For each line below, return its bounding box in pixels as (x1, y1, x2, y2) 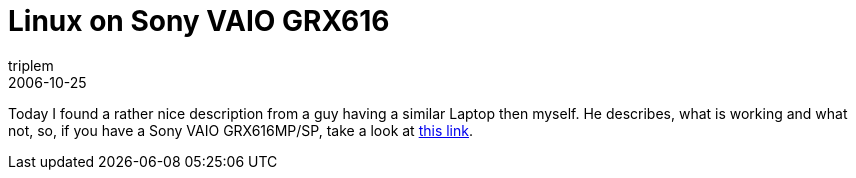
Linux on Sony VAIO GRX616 (8, 4, 390, 38)
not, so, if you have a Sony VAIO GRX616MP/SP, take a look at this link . (8, 121, 474, 139)
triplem (8, 56, 54, 74)
